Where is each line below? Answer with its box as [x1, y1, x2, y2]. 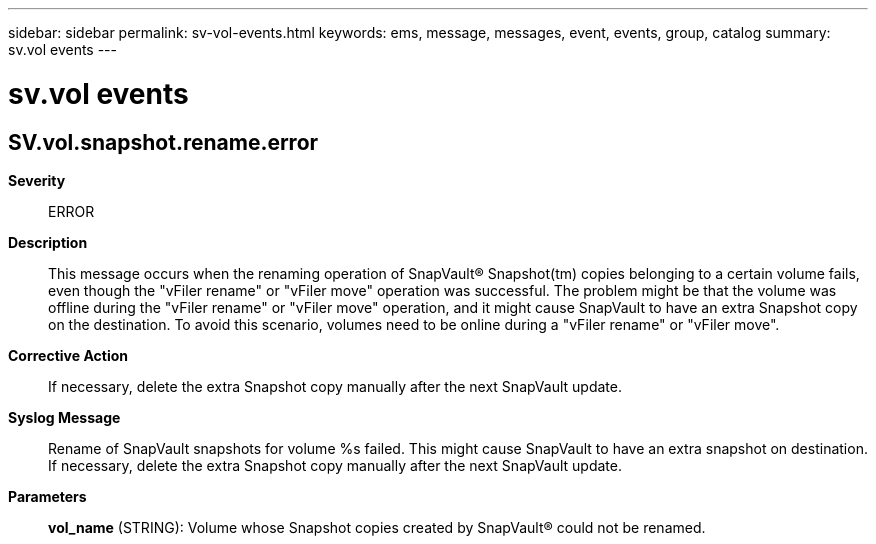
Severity [8, 171, 66, 189]
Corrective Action [8, 346, 128, 364]
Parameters [8, 487, 87, 505]
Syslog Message [8, 408, 121, 426]
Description [8, 233, 88, 251]
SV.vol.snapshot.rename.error [8, 129, 319, 155]
